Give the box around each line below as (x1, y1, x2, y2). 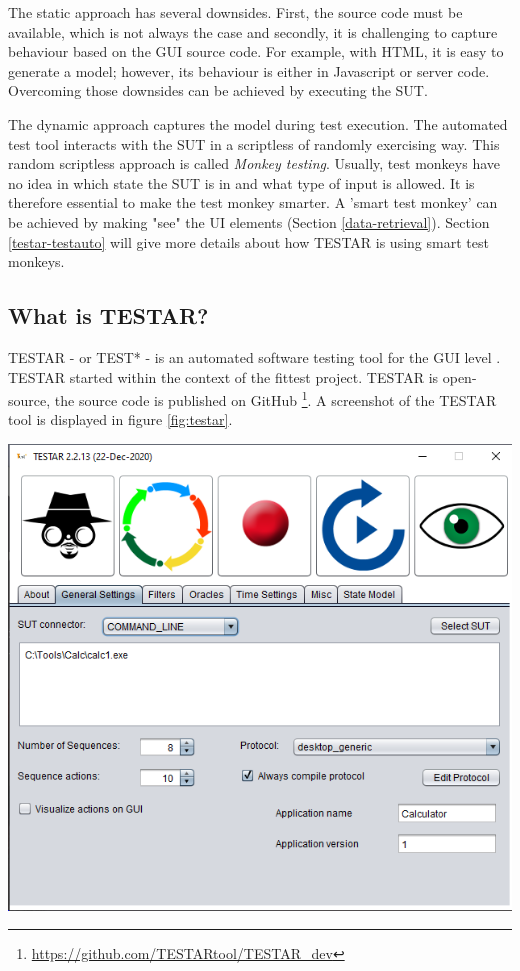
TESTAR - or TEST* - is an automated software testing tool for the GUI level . (8, 346, 501, 367)
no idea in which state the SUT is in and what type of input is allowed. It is (8, 172, 475, 193)
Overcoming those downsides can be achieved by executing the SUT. (8, 80, 428, 101)
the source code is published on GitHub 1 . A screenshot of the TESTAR (54, 387, 497, 410)
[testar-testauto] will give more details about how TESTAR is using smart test (8, 231, 489, 252)
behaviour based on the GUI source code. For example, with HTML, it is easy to (8, 41, 504, 62)
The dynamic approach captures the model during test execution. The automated (8, 113, 508, 134)
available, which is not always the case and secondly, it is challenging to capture (8, 21, 498, 42)
